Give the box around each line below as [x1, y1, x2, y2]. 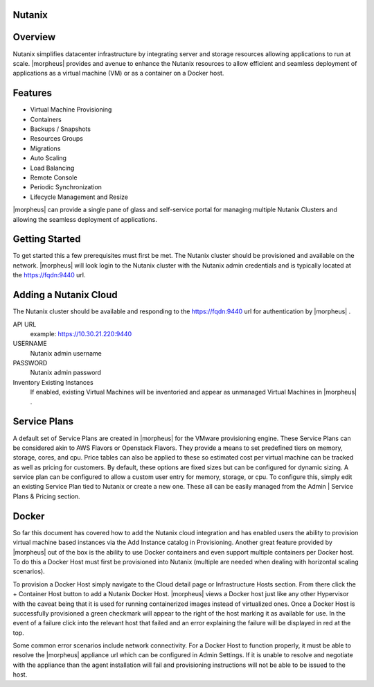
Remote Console [30, 173, 78, 182]
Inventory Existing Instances [12, 378, 93, 386]
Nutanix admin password [30, 368, 102, 377]
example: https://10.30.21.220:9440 [30, 329, 132, 338]
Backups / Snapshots [30, 125, 91, 133]
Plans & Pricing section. [12, 492, 80, 501]
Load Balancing [30, 164, 75, 172]
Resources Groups [30, 134, 83, 143]
